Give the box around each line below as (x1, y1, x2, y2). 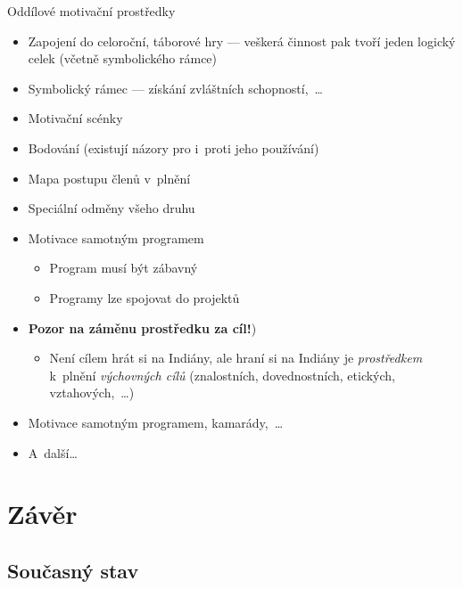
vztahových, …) (49, 383, 135, 402)
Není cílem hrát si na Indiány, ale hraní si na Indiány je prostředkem (49, 348, 423, 367)
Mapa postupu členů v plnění (28, 168, 191, 187)
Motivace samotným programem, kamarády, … (28, 413, 284, 431)
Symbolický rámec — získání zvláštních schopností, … (28, 78, 323, 97)
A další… (28, 443, 78, 462)
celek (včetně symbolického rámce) (28, 49, 218, 68)
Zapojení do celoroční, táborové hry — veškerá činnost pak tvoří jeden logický (28, 31, 456, 50)
